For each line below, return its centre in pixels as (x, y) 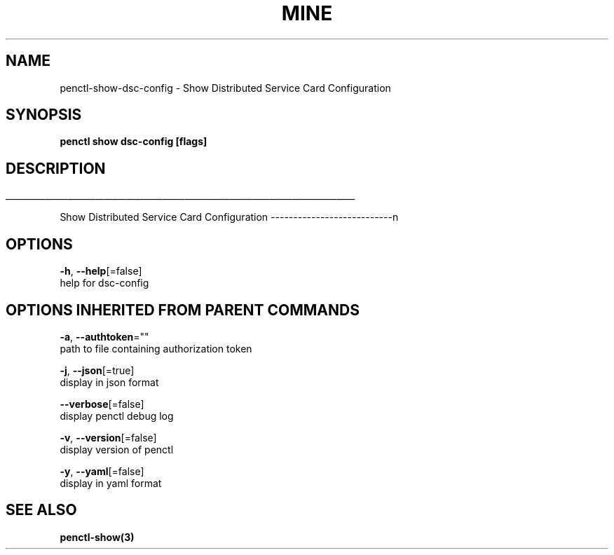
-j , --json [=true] (97, 370)
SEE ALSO (41, 510)
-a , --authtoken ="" (104, 336)
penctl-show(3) (97, 537)
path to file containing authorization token (156, 348)
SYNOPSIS (44, 115)
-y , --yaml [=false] (102, 471)
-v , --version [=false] (108, 437)
